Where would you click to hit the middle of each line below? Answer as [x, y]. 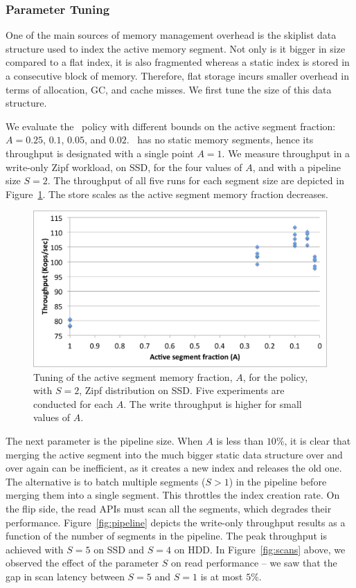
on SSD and [119, 549]
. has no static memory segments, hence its [220, 140]
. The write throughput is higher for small [213, 403]
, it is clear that [318, 440]
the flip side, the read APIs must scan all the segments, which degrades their [169, 508]
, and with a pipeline [296, 167]
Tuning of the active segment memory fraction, [133, 376]
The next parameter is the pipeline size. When [104, 440]
